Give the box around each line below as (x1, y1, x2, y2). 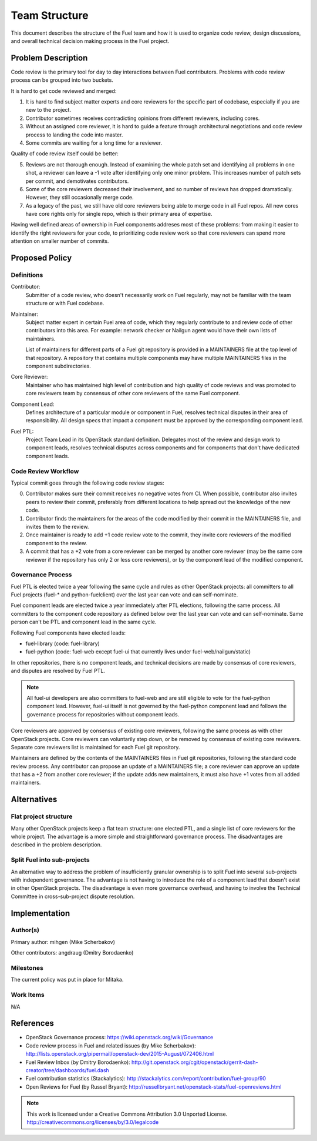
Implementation (11, 908, 70, 918)
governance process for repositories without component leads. (26, 710, 180, 718)
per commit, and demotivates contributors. (25, 177, 129, 185)
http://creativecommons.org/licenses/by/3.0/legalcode (26, 1118, 159, 1126)
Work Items (11, 991, 45, 999)
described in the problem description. (11, 841, 102, 848)
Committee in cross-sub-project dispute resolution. (11, 893, 135, 900)
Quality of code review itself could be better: (11, 150, 119, 157)
